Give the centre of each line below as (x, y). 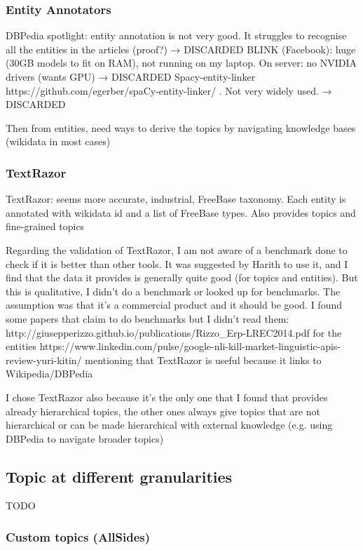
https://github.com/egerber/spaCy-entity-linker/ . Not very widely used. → (169, 90)
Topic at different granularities (119, 476)
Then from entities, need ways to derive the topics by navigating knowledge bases (181, 127)
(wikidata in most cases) (58, 141)
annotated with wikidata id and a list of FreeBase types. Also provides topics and (181, 212)
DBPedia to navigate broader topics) (85, 438)
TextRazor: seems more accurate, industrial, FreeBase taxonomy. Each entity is (176, 199)
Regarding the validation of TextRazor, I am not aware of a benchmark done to (177, 249)
